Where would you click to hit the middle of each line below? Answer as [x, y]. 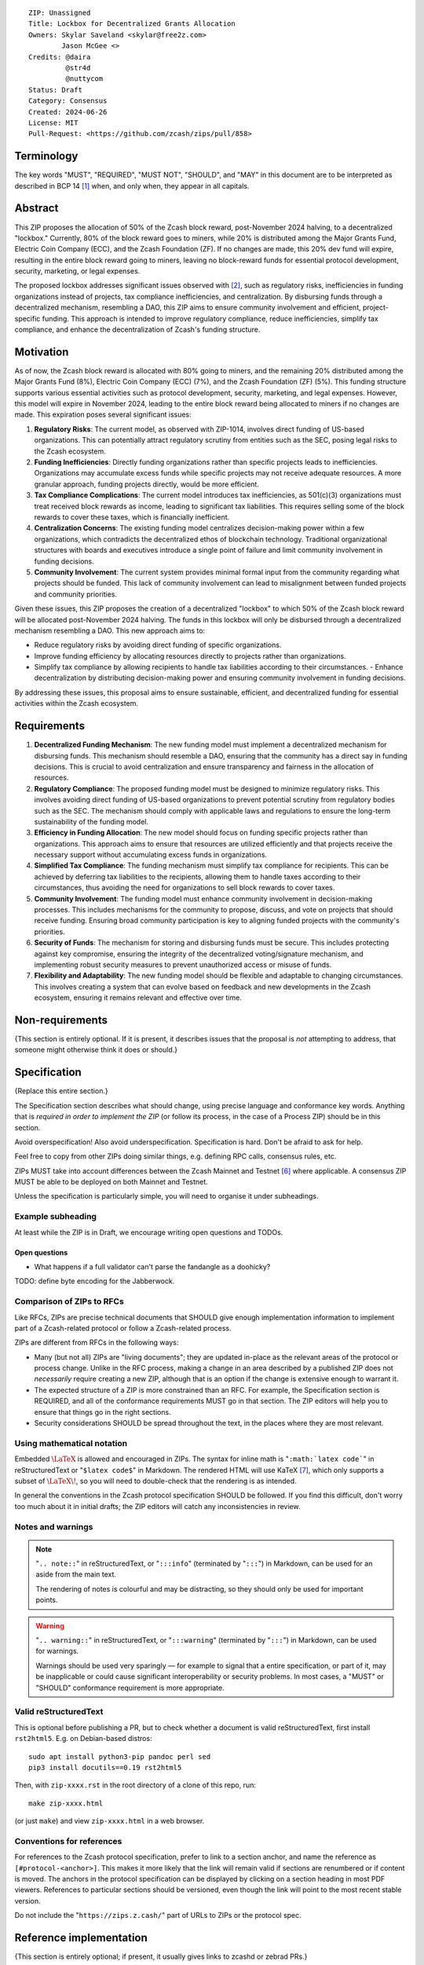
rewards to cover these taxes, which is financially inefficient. [132, 517]
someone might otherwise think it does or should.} [96, 1050]
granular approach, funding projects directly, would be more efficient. [146, 484]
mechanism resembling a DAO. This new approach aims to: [110, 630]
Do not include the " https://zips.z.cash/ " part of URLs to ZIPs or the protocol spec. [158, 1915]
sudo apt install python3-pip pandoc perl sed [120, 1756]
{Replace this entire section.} [62, 1091]
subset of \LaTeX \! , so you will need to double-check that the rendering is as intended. [156, 1481]
